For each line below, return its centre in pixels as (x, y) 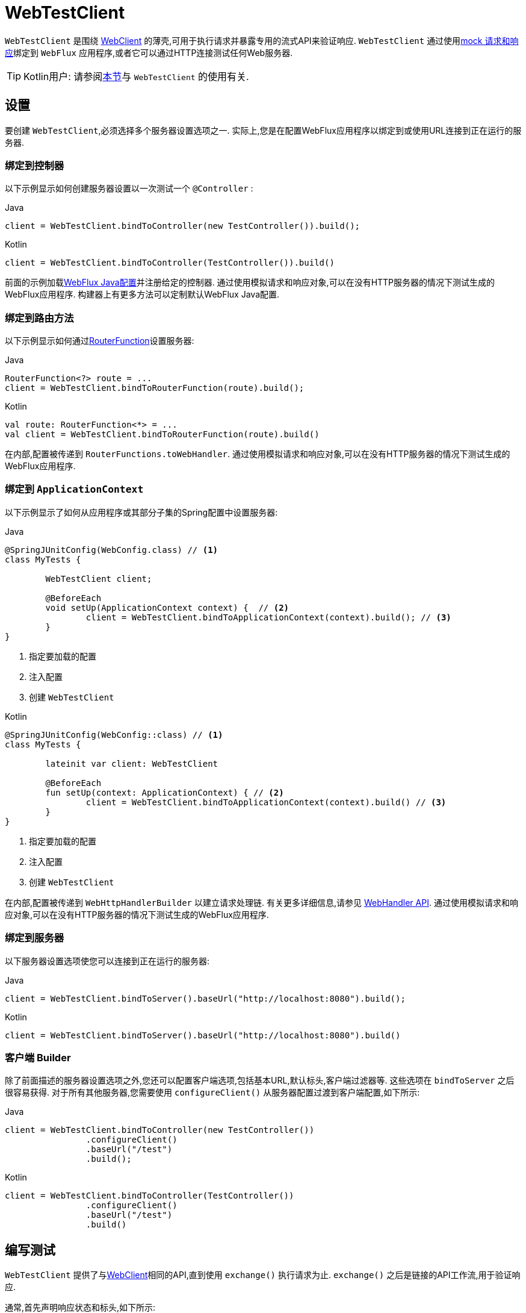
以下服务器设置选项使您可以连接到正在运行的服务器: (107, 961)
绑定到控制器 (35, 165)
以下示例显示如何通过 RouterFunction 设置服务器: (100, 341)
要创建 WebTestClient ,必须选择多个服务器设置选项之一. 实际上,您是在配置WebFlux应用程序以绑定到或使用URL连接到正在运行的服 (263, 130)
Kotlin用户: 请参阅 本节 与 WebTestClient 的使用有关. (136, 76)
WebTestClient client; (99, 579)
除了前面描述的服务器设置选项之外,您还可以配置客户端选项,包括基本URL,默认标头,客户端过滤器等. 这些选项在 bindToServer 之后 (260, 1081)
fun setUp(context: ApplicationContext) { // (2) (165, 792)
